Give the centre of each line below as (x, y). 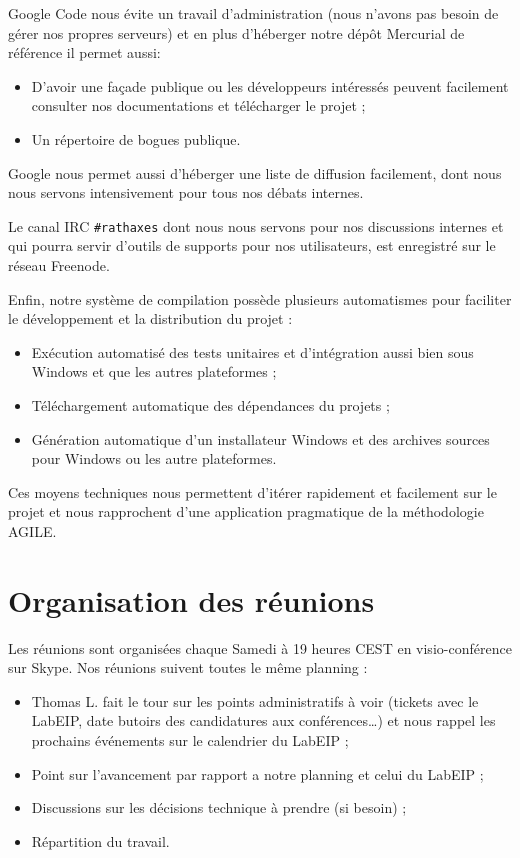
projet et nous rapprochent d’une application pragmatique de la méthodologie (246, 511)
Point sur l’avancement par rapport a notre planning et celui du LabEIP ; (257, 773)
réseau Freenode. (59, 265)
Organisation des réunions (191, 599)
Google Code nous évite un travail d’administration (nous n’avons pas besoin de (253, 13)
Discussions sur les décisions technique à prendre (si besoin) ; (219, 807)
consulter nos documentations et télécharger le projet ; (198, 105)
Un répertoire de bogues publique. (136, 138)
